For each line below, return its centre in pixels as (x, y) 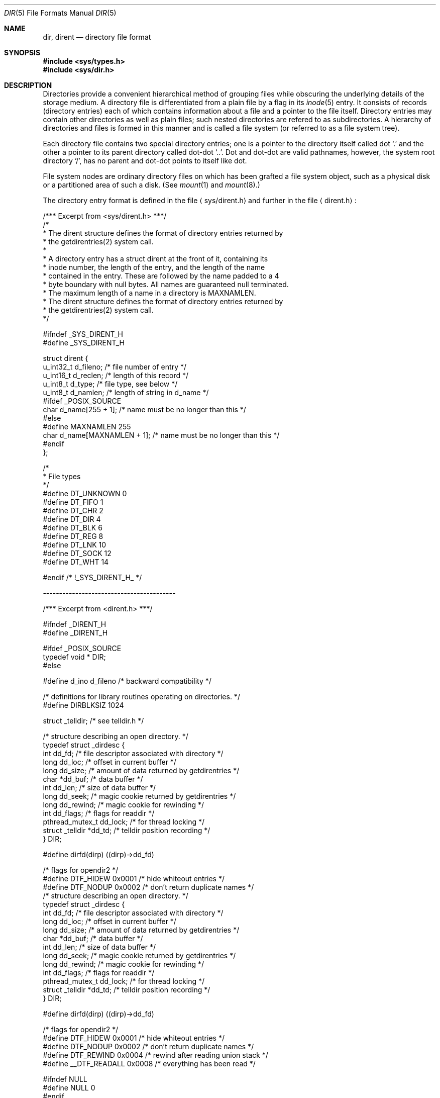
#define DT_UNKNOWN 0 (85, 493)
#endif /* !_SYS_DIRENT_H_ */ (92, 577)
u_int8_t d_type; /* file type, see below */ (110, 384)
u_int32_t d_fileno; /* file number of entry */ (115, 367)
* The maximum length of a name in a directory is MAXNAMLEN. (149, 293)
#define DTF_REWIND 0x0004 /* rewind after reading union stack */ (155, 1055)
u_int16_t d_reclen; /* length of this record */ (116, 375)
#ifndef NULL (65, 1079)
